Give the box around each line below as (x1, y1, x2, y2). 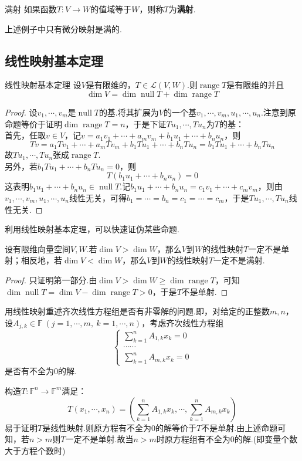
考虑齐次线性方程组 (150, 316, 224, 328)
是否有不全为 (5, 365, 54, 377)
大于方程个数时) (5, 444, 66, 456)
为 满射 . (168, 3, 196, 15)
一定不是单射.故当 (65, 433, 134, 445)
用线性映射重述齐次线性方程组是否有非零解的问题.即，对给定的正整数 (5, 305, 270, 317)
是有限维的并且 (226, 79, 284, 91)
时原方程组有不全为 (156, 433, 230, 445)
